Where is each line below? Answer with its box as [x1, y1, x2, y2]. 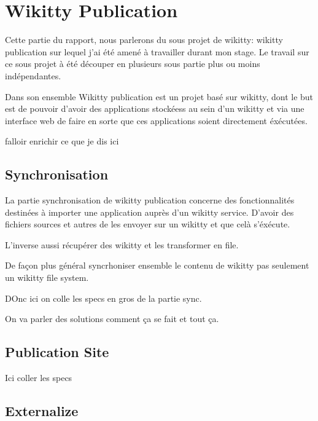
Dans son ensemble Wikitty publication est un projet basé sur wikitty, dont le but [5, 90, 314, 103]
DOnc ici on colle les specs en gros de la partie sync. [5, 291, 202, 304]
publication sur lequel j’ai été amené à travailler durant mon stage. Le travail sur [5, 45, 309, 58]
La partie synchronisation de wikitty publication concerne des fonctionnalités [5, 194, 295, 207]
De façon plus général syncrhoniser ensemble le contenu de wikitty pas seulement [5, 259, 309, 272]
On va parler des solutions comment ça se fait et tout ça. [5, 312, 219, 325]
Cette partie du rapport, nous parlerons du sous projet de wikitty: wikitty [5, 33, 283, 46]
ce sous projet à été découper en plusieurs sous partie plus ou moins [5, 57, 260, 70]
